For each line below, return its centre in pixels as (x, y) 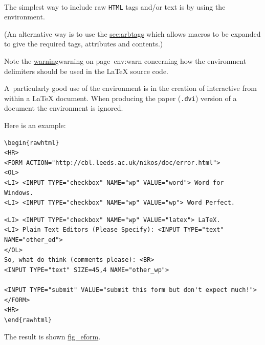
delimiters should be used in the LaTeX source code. (86, 71)
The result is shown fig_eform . (52, 337)
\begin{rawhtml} (32, 143)
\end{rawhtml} (28, 320)
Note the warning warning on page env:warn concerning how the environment (125, 61)
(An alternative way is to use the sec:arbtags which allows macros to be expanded (132, 33)
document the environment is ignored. (64, 108)
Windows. (19, 193)
